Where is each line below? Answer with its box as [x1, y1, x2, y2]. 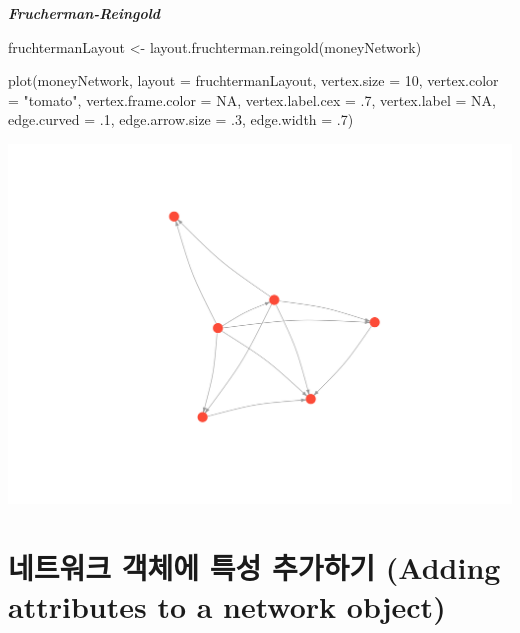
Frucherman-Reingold [8, 3, 161, 23]
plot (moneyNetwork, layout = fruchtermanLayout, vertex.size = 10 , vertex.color [8, 70, 499, 91]
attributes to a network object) [8, 585, 446, 626]
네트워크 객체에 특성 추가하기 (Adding [8, 546, 501, 587]
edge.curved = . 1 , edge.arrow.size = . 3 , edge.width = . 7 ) [8, 109, 354, 130]
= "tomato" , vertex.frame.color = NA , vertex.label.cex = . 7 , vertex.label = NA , [8, 89, 496, 110]
